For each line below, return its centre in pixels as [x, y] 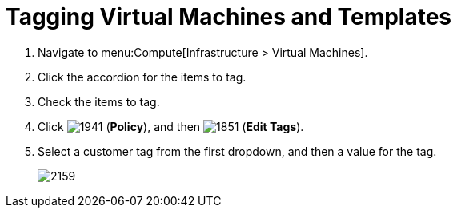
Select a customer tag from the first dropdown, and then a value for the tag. [237, 151]
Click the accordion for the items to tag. [142, 77]
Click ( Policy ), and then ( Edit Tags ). [171, 126]
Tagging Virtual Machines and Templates [229, 17]
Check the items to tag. [99, 101]
